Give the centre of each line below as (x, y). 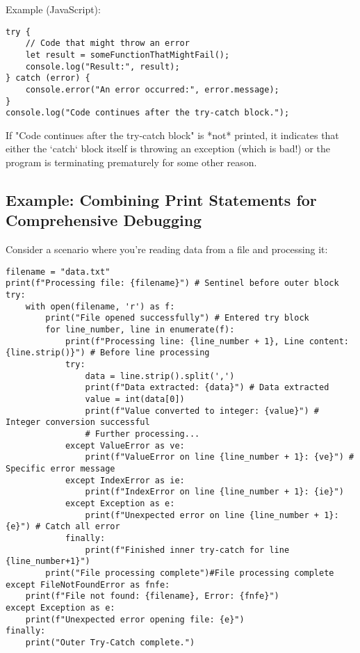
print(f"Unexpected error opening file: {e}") (135, 619)
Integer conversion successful (78, 422)
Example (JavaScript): (53, 9)
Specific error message (60, 468)
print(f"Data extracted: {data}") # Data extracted (207, 388)
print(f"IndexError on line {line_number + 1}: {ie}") (214, 492)
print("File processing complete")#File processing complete (190, 573)
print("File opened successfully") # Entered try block (177, 318)
